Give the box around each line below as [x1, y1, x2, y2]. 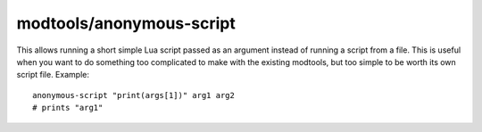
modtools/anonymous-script [16, 13, 237, 33]
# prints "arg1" [32, 103, 104, 113]
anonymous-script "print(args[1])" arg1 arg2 [32, 90, 236, 100]
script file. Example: [16, 70, 89, 80]
